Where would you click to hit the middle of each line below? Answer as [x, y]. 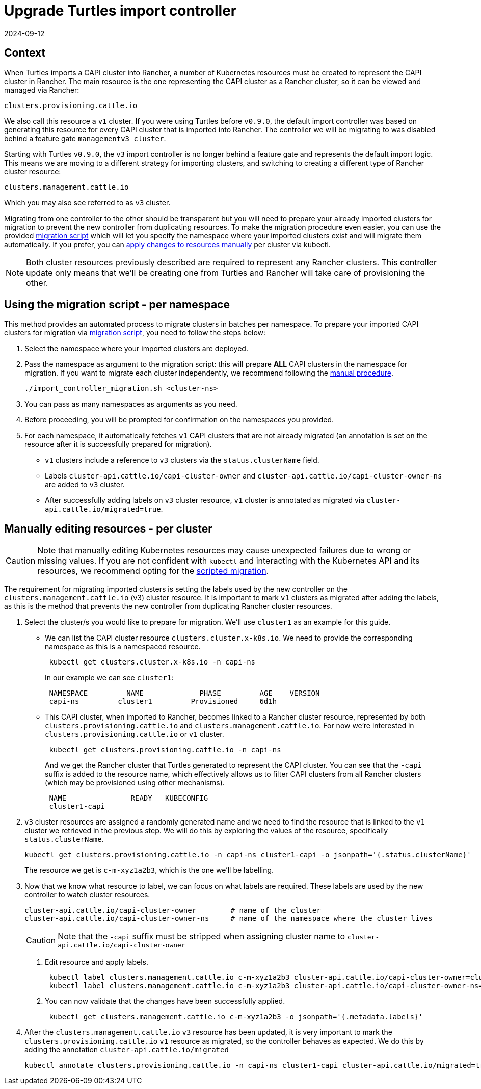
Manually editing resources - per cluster [108, 528]
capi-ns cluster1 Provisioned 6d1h [163, 701]
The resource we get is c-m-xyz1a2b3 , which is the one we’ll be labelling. [149, 870]
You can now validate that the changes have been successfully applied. [165, 1001]
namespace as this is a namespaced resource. [123, 647]
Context [25, 53]
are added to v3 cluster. [85, 485]
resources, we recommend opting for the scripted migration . [153, 571]
